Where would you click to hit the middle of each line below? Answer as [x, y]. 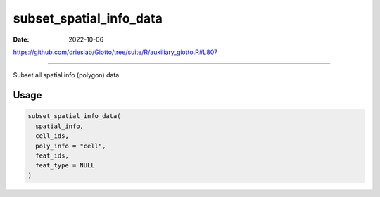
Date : [21, 39]
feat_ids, [52, 155]
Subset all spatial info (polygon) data [66, 75]
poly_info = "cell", [71, 146]
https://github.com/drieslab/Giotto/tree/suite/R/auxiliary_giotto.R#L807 [115, 52]
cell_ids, [52, 136]
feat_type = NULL [65, 166]
